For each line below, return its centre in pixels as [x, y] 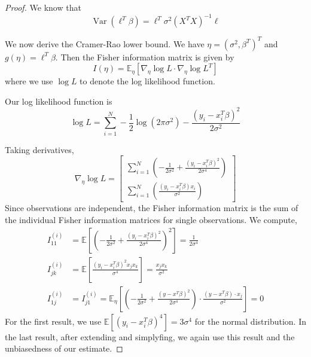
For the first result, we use [53, 321]
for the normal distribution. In [250, 321]
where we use [29, 81]
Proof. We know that [43, 7]
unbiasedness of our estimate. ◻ [64, 348]
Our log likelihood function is [59, 101]
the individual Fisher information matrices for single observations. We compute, [151, 219]
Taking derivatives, [39, 149]
